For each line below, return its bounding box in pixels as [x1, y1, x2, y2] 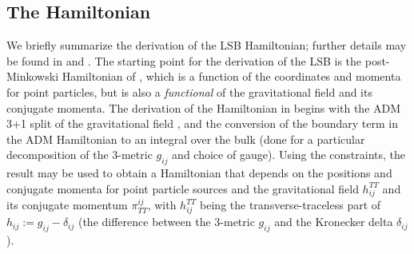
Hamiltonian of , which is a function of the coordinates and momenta [62, 68, 401, 85]
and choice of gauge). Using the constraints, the [172, 146, 406, 163]
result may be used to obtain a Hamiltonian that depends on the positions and [6, 165, 392, 181]
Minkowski [6, 68, 59, 85]
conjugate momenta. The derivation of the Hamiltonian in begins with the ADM [6, 99, 401, 116]
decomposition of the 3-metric [6, 146, 153, 163]
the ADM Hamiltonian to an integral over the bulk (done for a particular [6, 130, 365, 147]
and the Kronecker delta [274, 213, 393, 230]
